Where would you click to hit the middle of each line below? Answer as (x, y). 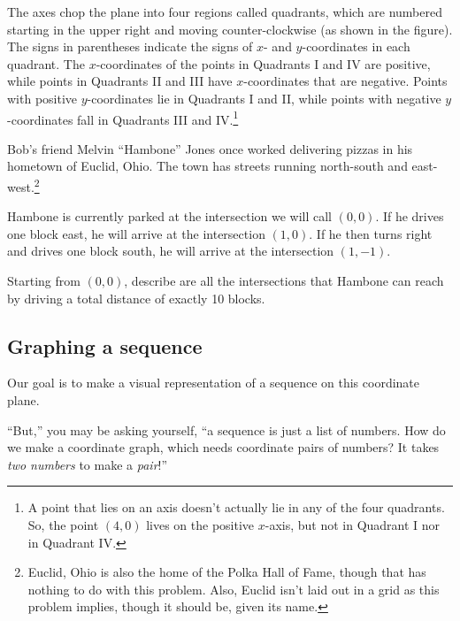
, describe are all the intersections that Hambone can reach (284, 281)
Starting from (44, 281)
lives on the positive (200, 524)
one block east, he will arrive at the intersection (136, 233)
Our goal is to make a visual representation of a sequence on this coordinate (214, 383)
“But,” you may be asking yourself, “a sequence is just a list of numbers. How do (226, 429)
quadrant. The (46, 63)
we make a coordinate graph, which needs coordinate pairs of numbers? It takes (223, 447)
